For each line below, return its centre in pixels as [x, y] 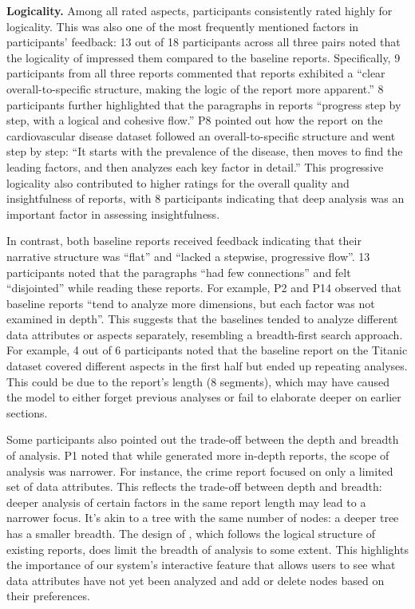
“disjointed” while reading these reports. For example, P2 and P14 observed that [204, 288]
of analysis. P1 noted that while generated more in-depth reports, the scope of [198, 455]
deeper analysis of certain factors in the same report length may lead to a [186, 502]
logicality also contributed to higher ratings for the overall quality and [178, 182]
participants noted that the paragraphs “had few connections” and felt [179, 272]
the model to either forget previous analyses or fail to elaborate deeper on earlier [204, 397]
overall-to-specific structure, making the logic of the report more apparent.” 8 [195, 88]
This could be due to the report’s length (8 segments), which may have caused [198, 381]
